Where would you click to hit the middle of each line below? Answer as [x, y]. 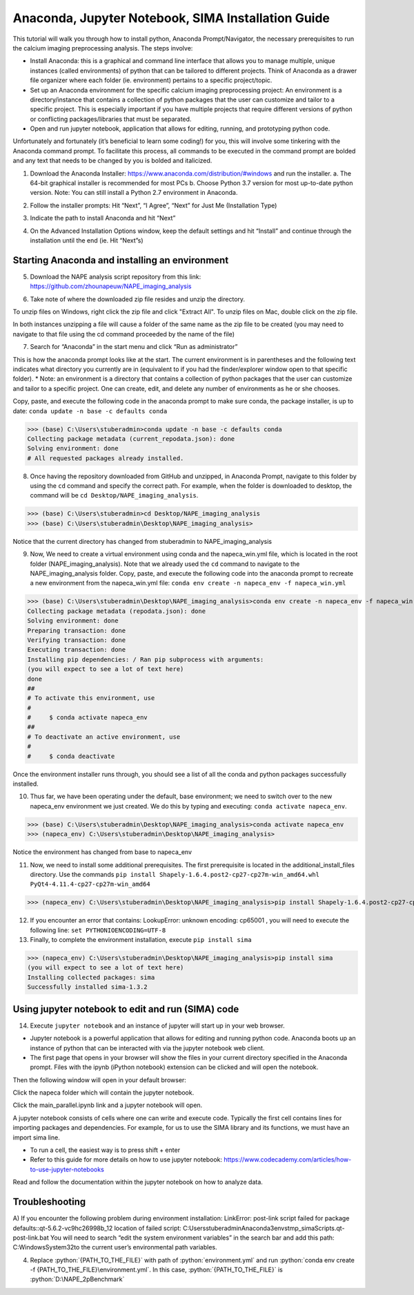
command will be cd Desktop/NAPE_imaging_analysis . [114, 495]
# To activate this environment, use [91, 698]
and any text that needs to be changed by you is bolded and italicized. [112, 161]
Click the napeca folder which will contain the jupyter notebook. [103, 1093]
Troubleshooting [49, 1202]
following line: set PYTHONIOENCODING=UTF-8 [98, 930]
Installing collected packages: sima [91, 977]
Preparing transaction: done [77, 630]
